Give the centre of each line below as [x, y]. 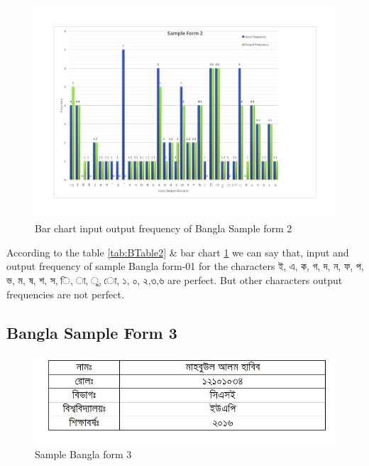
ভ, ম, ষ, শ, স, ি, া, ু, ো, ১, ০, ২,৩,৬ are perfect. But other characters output [175, 280]
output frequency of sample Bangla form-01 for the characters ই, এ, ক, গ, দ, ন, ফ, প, [185, 266]
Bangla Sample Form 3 [92, 332]
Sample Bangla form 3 [83, 454]
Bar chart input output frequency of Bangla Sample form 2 [164, 228]
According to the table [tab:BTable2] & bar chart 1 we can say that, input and [178, 252]
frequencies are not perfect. [65, 294]
